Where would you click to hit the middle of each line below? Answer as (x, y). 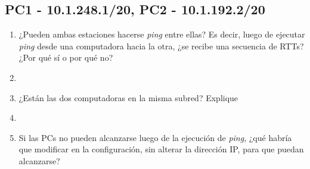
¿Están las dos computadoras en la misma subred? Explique (128, 97)
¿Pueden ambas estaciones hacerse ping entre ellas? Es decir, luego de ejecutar (162, 34)
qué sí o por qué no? (76, 57)
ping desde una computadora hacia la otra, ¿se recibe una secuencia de (148, 46)
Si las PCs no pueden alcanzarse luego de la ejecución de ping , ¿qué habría (155, 137)
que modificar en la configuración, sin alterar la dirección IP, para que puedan (161, 149)
